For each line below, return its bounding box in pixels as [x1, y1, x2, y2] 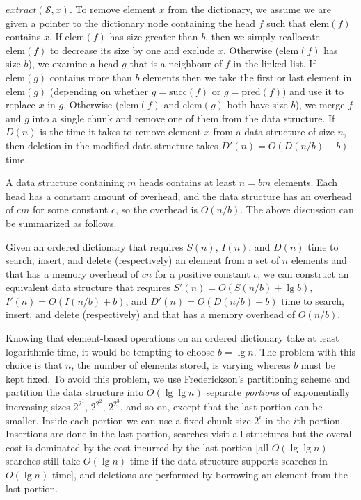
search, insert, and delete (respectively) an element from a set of [6, 253, 280, 267]
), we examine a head [28, 56, 119, 71]
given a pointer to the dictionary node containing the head [6, 15, 256, 30]
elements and [291, 253, 347, 267]
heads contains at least [139, 175, 236, 190]
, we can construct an [257, 266, 349, 281]
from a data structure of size [213, 124, 335, 139]
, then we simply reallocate [205, 29, 320, 44]
